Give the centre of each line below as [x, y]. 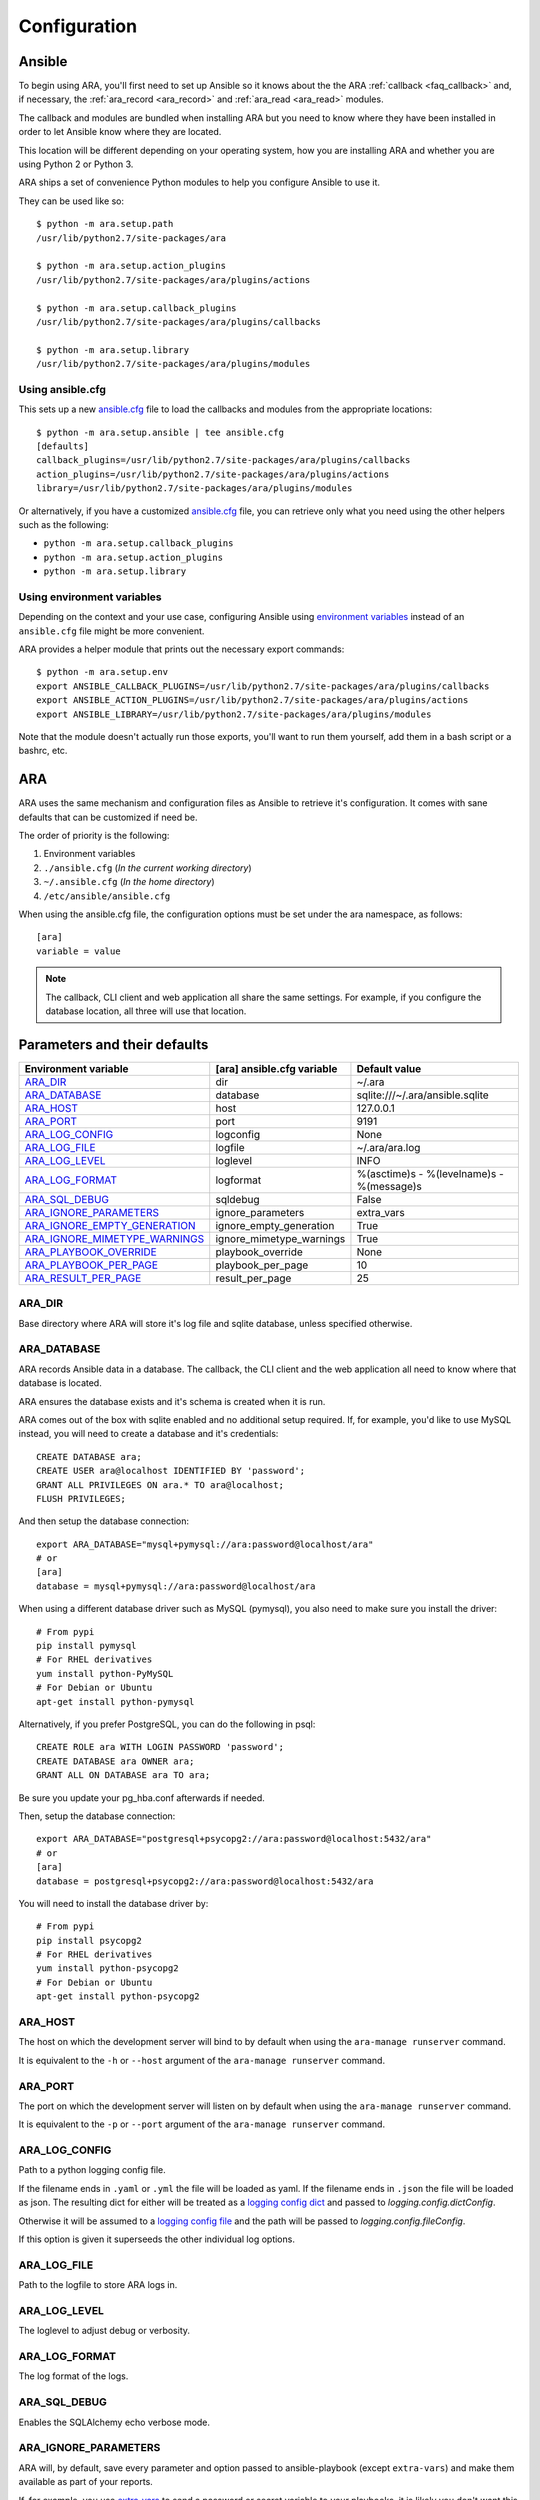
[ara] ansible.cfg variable [276, 1068]
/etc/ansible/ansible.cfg [107, 896]
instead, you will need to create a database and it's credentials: [148, 1434]
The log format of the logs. [73, 2376]
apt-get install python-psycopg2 [118, 1996]
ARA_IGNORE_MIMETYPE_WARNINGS [114, 1238]
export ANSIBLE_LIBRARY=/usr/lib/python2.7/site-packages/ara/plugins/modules [234, 714]
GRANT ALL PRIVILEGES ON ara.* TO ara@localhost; [160, 1484]
